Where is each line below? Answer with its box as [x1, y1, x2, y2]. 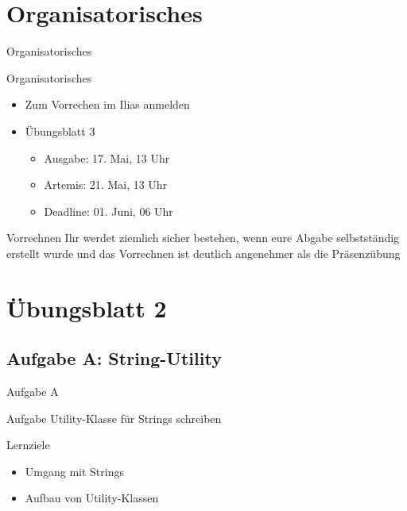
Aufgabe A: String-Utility [6, 346, 222, 371]
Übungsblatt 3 [25, 122, 95, 139]
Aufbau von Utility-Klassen [25, 490, 159, 506]
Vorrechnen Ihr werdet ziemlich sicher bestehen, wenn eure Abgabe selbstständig [6, 229, 400, 246]
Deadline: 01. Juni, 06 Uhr [44, 202, 173, 219]
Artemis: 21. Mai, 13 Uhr [44, 176, 168, 193]
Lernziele [6, 436, 50, 453]
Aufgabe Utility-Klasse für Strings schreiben [6, 409, 222, 426]
